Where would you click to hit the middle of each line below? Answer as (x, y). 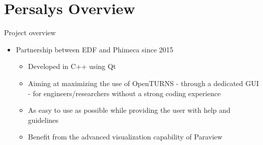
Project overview (30, 32)
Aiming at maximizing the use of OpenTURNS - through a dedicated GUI (143, 83)
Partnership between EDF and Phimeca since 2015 (95, 49)
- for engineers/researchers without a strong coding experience (124, 93)
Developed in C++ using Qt (72, 66)
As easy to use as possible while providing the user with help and (129, 110)
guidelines (43, 120)
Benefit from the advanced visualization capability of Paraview (125, 137)
